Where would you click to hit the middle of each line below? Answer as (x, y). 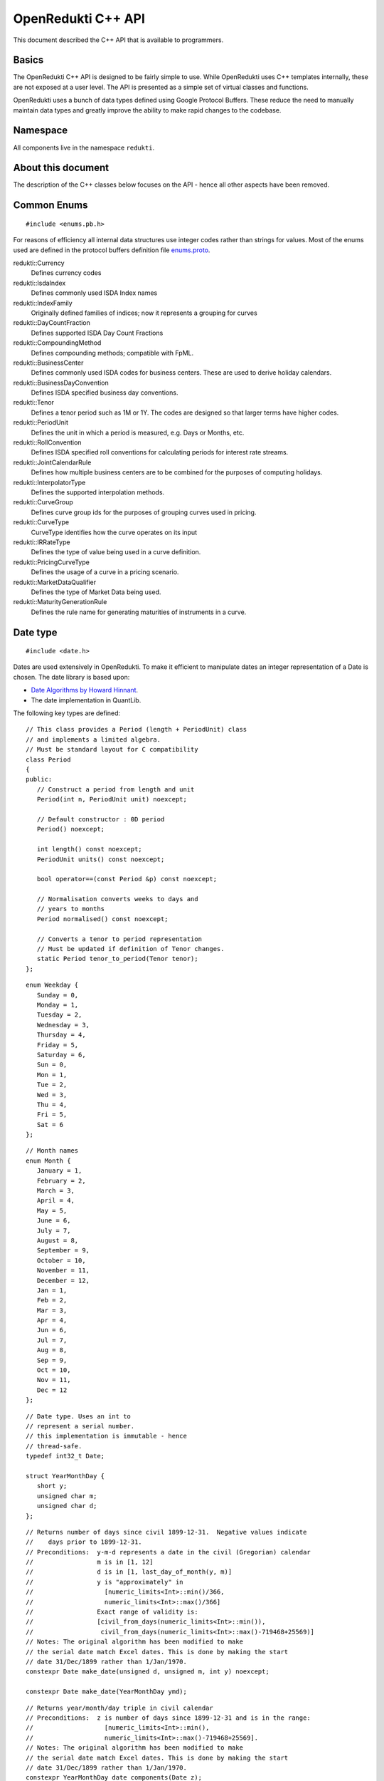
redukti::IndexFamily (43, 303)
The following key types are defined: (67, 713)
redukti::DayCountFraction (52, 323)
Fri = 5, (52, 1115)
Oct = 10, (54, 1370)
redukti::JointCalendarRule (52, 462)
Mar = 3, (52, 1310)
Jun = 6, (52, 1330)
